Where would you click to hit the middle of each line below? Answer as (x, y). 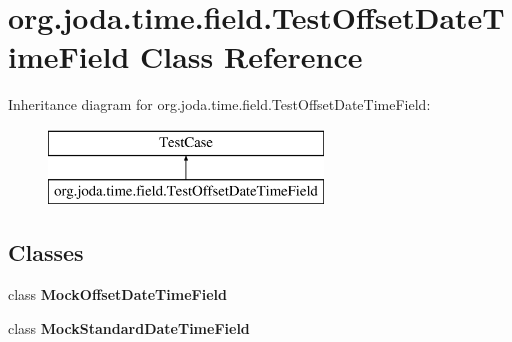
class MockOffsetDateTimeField (117, 294)
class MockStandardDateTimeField (129, 327)
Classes (46, 252)
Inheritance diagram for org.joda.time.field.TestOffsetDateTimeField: (219, 104)
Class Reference (251, 56)
